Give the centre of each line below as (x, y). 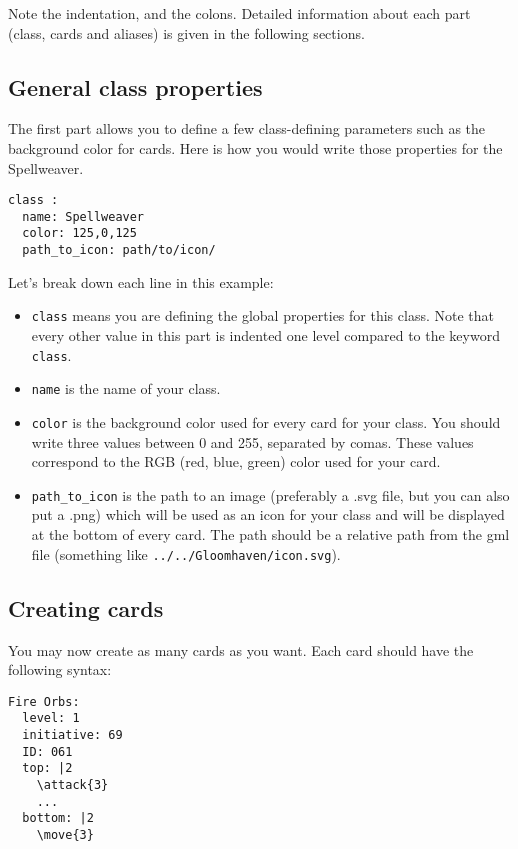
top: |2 (47, 768)
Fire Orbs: (44, 701)
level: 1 (51, 718)
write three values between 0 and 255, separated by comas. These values (252, 441)
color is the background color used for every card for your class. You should (266, 421)
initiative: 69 (72, 735)
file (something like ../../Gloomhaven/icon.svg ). (186, 553)
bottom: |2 (58, 818)
